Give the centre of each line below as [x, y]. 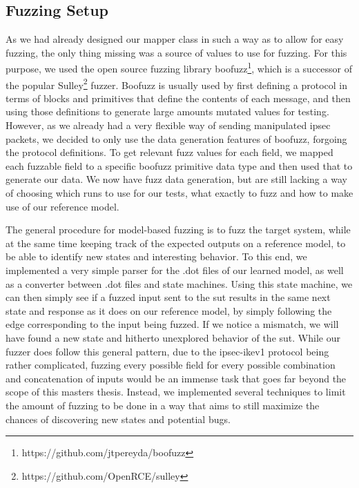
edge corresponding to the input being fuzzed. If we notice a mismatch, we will [172, 324]
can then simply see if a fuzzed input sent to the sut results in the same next [168, 297]
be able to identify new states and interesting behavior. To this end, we [156, 256]
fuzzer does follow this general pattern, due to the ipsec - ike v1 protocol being [167, 351]
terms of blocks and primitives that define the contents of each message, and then [178, 98]
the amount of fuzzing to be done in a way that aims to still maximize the [163, 405]
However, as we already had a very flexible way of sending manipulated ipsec [168, 125]
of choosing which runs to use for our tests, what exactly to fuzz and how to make [179, 193]
